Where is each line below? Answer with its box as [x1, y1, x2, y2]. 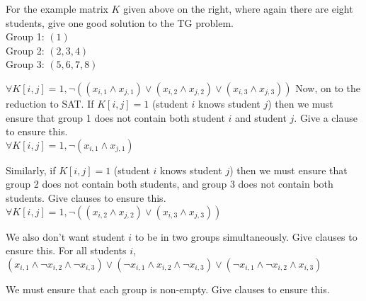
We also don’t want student [6, 229, 125, 244]
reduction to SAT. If [6, 96, 94, 110]
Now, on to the [295, 80, 360, 95]
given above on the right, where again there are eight [123, 1, 353, 16]
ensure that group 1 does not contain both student [6, 110, 225, 125]
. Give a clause [294, 110, 358, 125]
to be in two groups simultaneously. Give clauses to [135, 229, 358, 244]
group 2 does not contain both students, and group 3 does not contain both [6, 176, 333, 191]
